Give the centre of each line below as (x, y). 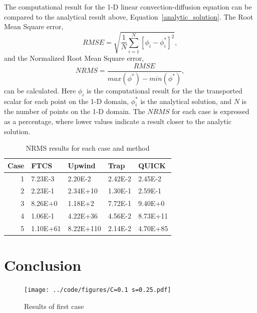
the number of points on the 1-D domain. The (75, 111)
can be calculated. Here (40, 90)
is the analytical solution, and (186, 101)
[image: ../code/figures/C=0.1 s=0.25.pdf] (98, 290)
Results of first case (54, 306)
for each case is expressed (210, 111)
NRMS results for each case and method (88, 148)
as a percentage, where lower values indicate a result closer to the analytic (118, 121)
